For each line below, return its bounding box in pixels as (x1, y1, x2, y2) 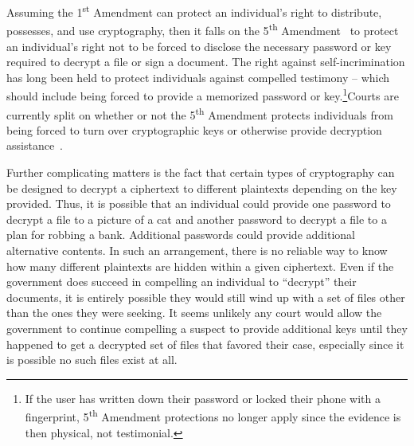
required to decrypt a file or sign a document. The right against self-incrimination (6, 53, 405, 70)
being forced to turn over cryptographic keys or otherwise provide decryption (6, 121, 382, 138)
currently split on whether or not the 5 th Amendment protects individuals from (6, 104, 393, 123)
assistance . (6, 137, 64, 154)
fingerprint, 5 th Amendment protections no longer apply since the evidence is (25, 406, 401, 424)
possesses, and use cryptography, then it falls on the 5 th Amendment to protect (6, 20, 399, 38)
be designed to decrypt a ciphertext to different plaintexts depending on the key (6, 179, 397, 196)
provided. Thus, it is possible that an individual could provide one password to (6, 195, 391, 212)
